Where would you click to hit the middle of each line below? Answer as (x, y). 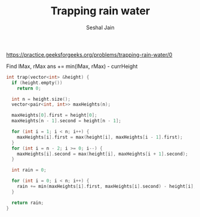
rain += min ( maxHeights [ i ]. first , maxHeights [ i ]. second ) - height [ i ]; (107, 187)
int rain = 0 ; (29, 170)
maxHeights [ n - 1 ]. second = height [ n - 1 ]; (67, 121)
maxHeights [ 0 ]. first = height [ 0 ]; (54, 115)
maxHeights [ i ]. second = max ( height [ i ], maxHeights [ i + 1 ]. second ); (103, 154)
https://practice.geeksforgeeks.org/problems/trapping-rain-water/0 (89, 54)
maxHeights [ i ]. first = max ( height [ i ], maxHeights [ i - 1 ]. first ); (100, 137)
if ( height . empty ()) (37, 83)
